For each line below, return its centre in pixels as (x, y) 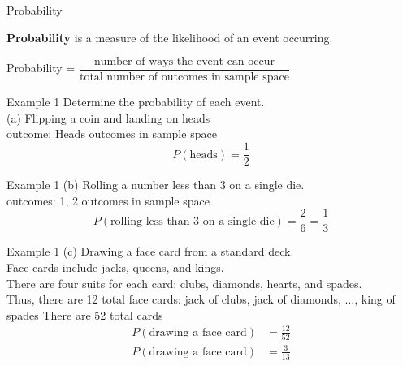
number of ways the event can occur (184, 62)
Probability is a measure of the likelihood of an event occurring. (170, 37)
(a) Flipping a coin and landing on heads (108, 117)
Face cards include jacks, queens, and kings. (115, 267)
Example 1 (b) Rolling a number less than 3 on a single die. (156, 185)
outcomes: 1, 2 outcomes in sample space (108, 200)
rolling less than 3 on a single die (193, 221)
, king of (375, 299)
